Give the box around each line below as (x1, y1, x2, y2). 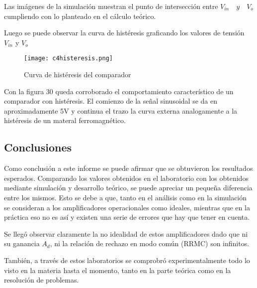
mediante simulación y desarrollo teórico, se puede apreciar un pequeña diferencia (4, 182, 253, 193)
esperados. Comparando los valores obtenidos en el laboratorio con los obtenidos (4, 172, 249, 183)
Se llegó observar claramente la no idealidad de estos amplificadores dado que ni (4, 228, 248, 239)
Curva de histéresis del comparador (24, 69, 131, 80)
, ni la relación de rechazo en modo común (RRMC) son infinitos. (50, 238, 250, 249)
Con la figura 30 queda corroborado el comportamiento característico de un (4, 86, 234, 96)
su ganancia (4, 238, 40, 249)
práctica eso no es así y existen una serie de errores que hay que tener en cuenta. (4, 212, 250, 222)
